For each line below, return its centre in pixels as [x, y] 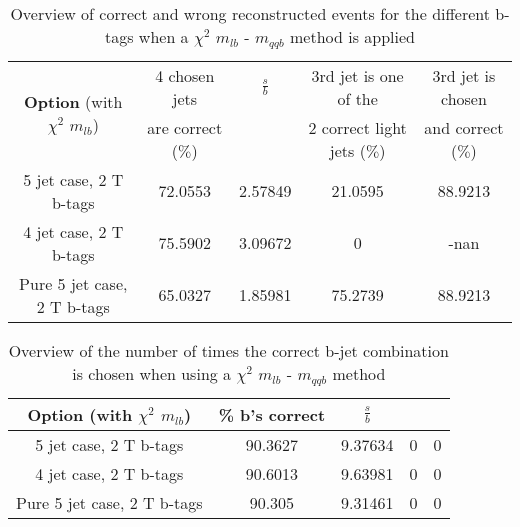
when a [163, 36]
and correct [464, 127]
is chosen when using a [152, 373]
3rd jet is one [357, 75]
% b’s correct [272, 414]
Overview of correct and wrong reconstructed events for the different [250, 13]
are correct [185, 127]
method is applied [352, 36]
